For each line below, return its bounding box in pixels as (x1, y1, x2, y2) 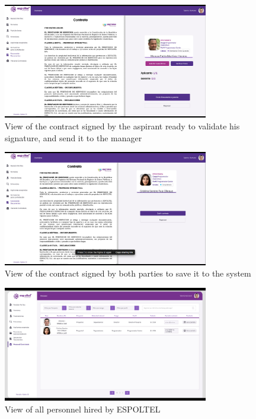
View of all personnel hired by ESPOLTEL (5, 402, 161, 415)
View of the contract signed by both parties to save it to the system (5, 267, 251, 280)
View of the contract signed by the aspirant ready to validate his (5, 120, 240, 132)
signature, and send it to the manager (5, 131, 142, 144)
